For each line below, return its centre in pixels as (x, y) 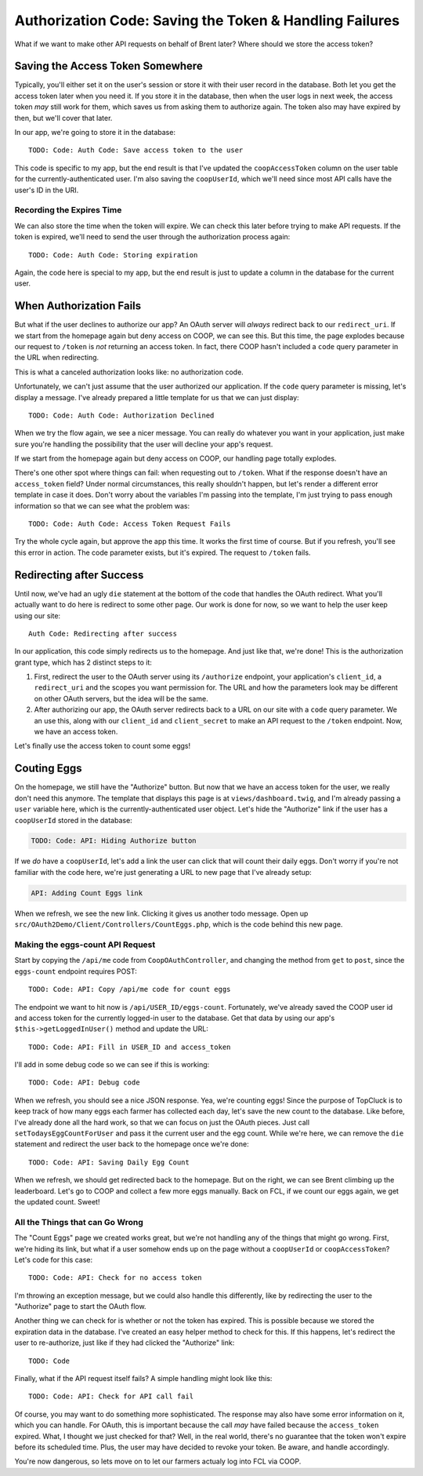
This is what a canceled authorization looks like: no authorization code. (129, 372)
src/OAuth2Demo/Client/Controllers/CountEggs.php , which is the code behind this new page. (179, 924)
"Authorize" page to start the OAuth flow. (80, 1307)
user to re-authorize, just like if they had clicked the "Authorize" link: (125, 1343)
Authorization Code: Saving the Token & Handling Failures (207, 20)
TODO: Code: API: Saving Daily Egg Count (109, 1162)
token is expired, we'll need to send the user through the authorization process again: (152, 237)
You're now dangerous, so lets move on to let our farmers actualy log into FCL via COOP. (158, 1461)
